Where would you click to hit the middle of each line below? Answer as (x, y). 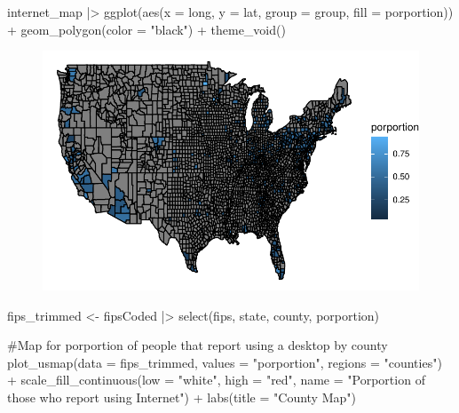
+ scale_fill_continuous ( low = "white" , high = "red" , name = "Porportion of (216, 380)
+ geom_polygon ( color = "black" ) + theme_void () (146, 29)
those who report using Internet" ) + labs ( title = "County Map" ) (182, 397)
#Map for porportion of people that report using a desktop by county (198, 345)
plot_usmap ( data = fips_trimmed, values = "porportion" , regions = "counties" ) (225, 362)
